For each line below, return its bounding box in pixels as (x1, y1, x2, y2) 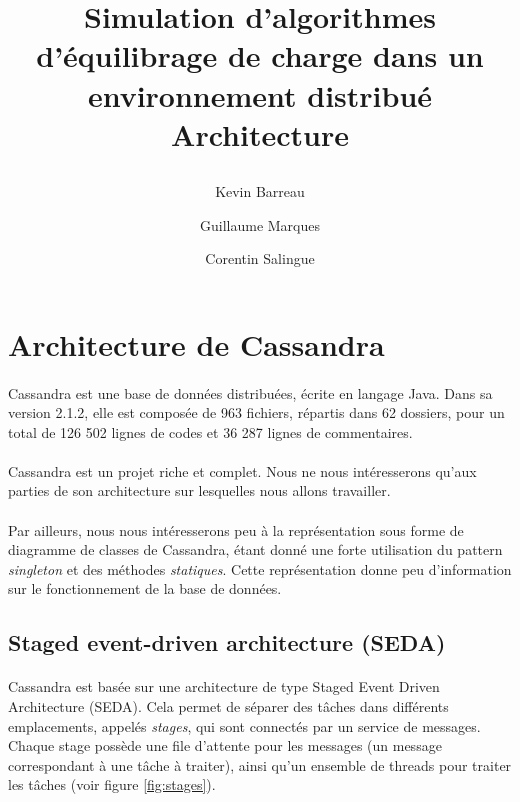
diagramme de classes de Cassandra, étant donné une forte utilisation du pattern (8, 539, 503, 560)
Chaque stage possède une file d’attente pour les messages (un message (8, 735, 442, 756)
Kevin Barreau (215, 180, 305, 201)
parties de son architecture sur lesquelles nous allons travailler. (8, 480, 391, 501)
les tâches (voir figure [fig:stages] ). (8, 774, 216, 795)
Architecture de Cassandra (8, 323, 385, 364)
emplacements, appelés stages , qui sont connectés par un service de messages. (8, 715, 481, 736)
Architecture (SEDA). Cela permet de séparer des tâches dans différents (8, 696, 449, 716)
